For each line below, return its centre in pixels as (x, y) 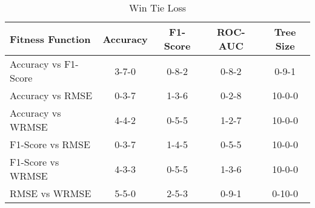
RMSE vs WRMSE (51, 193)
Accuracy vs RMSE (51, 95)
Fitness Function (50, 39)
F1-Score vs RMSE (50, 144)
